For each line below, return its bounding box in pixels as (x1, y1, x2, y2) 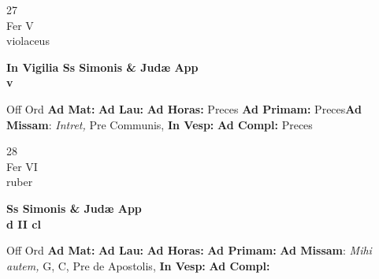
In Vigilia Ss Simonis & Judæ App (6, 58, 199, 75)
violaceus (6, 32, 50, 49)
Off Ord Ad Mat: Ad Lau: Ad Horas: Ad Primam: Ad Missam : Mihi (6, 242, 372, 259)
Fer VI (6, 158, 38, 174)
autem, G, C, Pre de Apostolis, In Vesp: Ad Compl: (6, 257, 270, 273)
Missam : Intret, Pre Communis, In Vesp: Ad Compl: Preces (6, 116, 313, 132)
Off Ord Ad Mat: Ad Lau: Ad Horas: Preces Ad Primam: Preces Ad (6, 100, 362, 117)
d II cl (6, 215, 41, 232)
